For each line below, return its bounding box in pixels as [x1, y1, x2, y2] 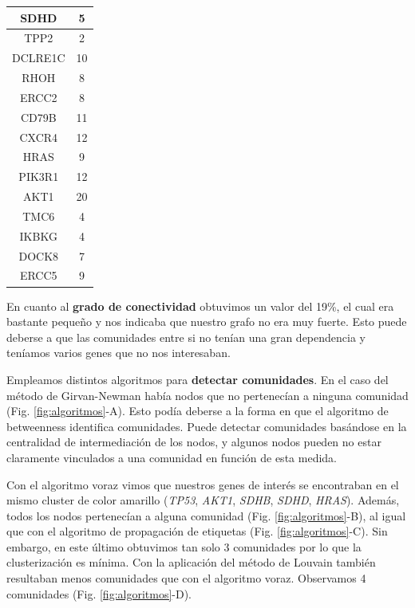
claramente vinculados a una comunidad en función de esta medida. [6, 449, 337, 465]
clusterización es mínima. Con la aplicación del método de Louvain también [6, 554, 376, 571]
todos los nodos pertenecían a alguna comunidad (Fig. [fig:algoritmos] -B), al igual [6, 507, 406, 524]
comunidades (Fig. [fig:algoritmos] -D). [6, 585, 192, 602]
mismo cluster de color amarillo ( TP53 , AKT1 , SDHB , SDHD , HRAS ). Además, [6, 492, 400, 508]
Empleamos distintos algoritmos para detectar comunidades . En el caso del [6, 371, 389, 387]
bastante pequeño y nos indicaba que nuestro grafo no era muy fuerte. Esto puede [6, 313, 407, 330]
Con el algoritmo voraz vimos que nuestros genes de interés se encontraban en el [6, 476, 399, 492]
